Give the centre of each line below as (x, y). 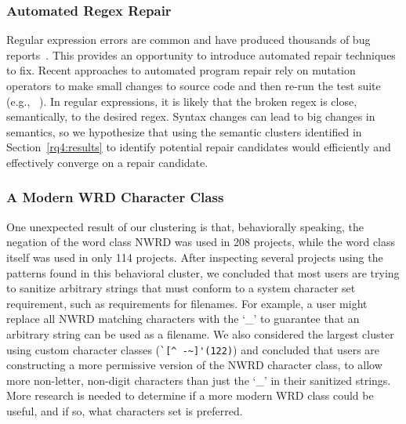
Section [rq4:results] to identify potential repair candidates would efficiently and (199, 147)
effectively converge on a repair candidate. (107, 162)
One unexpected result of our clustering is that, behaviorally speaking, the (185, 226)
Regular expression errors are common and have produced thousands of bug (188, 40)
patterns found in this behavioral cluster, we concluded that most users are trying (203, 272)
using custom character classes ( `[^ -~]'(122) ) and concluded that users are (193, 349)
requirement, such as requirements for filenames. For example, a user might (187, 303)
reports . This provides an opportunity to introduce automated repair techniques (201, 54)
